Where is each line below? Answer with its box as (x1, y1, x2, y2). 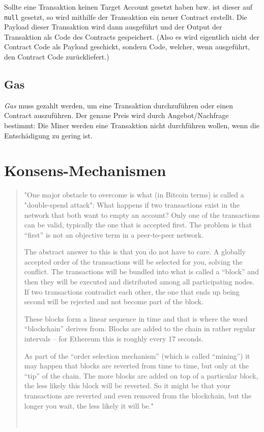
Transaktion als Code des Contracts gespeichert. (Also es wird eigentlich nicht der (4, 31, 259, 42)
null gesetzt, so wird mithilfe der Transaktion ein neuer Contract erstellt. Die (4, 11, 247, 22)
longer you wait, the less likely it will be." (24, 400, 154, 411)
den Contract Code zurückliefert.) (4, 51, 109, 62)
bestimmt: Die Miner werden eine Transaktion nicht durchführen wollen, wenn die (4, 120, 259, 131)
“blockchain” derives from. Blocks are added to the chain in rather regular (24, 323, 256, 334)
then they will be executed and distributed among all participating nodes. (24, 276, 254, 287)
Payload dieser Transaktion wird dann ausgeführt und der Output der (4, 21, 222, 32)
